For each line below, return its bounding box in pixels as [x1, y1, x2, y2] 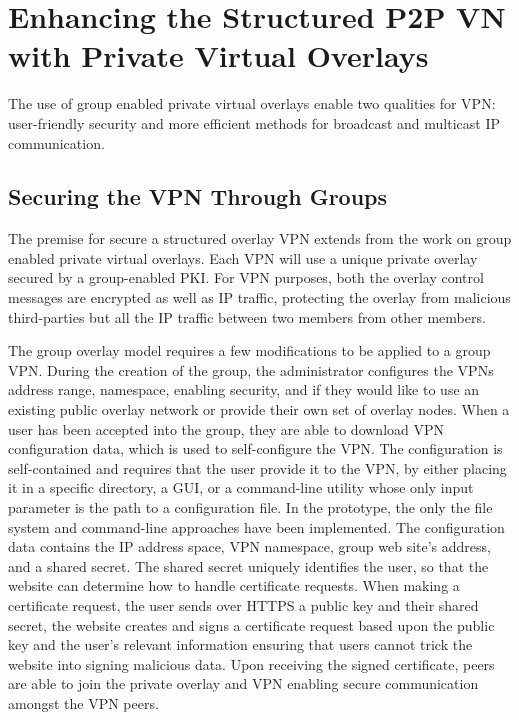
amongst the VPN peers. [8, 692, 159, 713]
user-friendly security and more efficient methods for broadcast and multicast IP [8, 112, 500, 133]
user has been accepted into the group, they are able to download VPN [8, 418, 445, 439]
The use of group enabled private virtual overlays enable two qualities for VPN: [8, 93, 496, 114]
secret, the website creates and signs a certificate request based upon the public [8, 614, 495, 635]
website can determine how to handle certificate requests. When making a [8, 575, 460, 596]
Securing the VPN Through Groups [8, 181, 388, 212]
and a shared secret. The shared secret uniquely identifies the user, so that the [8, 555, 489, 576]
